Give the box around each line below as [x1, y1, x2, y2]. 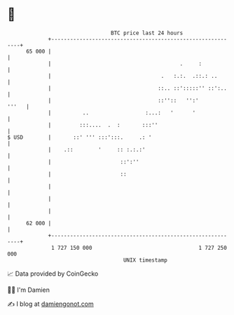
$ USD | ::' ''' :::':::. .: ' [7, 133, 152, 141]
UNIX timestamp [123, 256, 168, 264]
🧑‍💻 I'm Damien [7, 286, 50, 294]
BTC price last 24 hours [111, 29, 184, 36]
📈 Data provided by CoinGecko [7, 269, 99, 278]
